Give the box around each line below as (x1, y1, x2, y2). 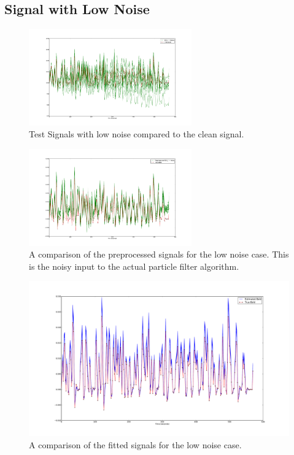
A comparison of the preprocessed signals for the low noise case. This (29, 248, 289, 261)
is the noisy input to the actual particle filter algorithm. (29, 259, 239, 272)
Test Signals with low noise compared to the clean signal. (29, 128, 244, 140)
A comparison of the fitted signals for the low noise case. (29, 438, 242, 451)
